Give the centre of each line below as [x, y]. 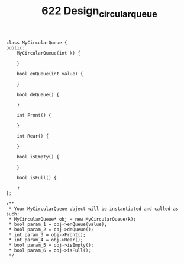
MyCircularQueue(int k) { [49, 53]
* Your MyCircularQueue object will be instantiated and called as [93, 209]
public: [16, 48]
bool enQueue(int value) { [50, 74]
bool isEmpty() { [38, 157]
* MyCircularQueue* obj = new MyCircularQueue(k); [72, 219]
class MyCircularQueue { [37, 43]
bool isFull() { [37, 177]
